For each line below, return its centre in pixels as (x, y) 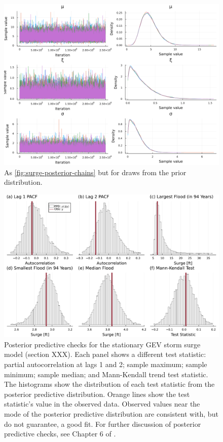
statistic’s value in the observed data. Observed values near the (102, 404)
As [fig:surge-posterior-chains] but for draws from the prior (95, 172)
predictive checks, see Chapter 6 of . (60, 434)
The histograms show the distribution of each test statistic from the (109, 384)
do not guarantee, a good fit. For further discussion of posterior (103, 424)
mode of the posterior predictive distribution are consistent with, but (111, 413)
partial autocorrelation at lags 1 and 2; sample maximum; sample (106, 364)
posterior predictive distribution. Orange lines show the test (97, 394)
